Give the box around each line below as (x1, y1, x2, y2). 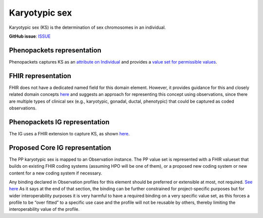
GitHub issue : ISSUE (9, 33, 51, 39)
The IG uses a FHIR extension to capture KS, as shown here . (9, 131, 130, 136)
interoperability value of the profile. (9, 206, 80, 212)
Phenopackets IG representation (9, 118, 110, 126)
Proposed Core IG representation (9, 143, 112, 152)
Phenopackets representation (9, 46, 102, 54)
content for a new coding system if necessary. (9, 170, 102, 176)
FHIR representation (9, 71, 72, 80)
